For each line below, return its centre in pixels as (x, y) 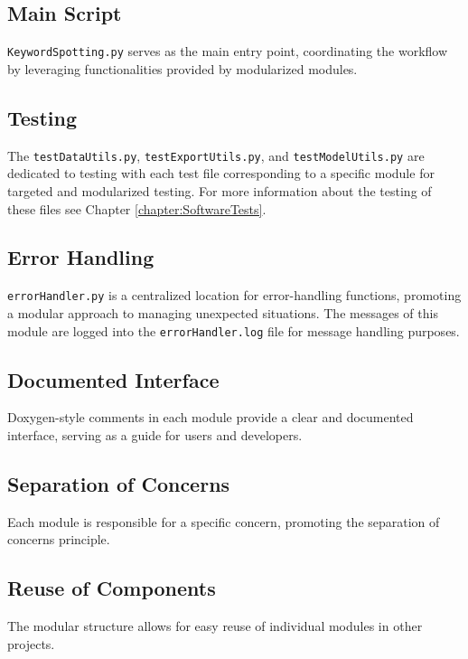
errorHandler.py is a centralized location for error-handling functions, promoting (234, 295)
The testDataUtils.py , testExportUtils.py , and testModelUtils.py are (216, 155)
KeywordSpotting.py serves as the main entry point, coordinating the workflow (228, 51)
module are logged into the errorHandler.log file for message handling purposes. (234, 330)
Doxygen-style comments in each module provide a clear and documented (211, 417)
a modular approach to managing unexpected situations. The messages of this (223, 312)
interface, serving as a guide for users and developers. (155, 435)
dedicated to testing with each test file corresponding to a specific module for (221, 173)
